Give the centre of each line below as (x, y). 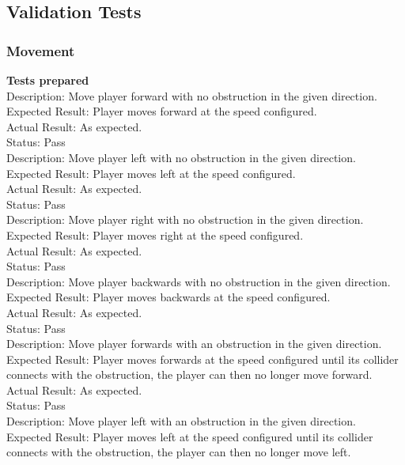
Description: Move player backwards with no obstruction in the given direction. (199, 281)
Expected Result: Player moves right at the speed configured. (155, 234)
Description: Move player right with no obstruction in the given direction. (185, 219)
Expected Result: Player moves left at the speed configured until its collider (190, 436)
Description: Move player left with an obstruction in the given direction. (181, 421)
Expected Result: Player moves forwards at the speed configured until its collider (202, 359)
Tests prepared (48, 80)
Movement (41, 50)
